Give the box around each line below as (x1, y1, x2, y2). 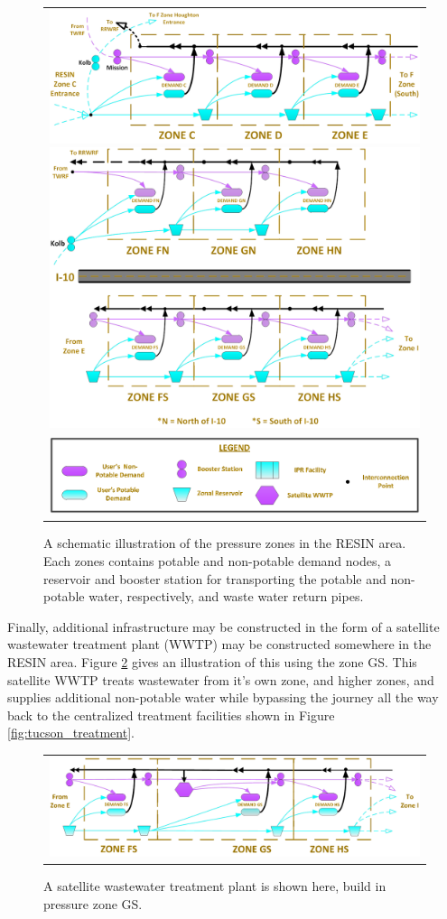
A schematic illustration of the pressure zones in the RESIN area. (43, 534, 406, 552)
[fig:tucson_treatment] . (7, 723, 135, 742)
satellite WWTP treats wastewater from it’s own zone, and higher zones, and (7, 670, 434, 689)
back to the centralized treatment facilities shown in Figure (7, 705, 335, 724)
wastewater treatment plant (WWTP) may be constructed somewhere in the (7, 635, 432, 654)
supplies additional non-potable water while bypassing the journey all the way (7, 688, 439, 707)
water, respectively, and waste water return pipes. (88, 587, 364, 606)
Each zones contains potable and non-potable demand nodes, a (43, 552, 392, 571)
